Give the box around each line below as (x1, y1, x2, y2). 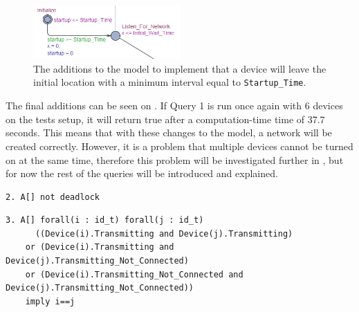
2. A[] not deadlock (6, 192, 100, 202)
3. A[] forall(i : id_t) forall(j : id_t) (6, 215, 204, 226)
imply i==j (25, 296, 75, 306)
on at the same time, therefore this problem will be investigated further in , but (6, 152, 344, 167)
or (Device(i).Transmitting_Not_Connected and (25, 269, 243, 279)
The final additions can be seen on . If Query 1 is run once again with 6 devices (6, 98, 343, 113)
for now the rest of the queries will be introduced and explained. (6, 166, 278, 181)
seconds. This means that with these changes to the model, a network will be (6, 125, 332, 140)
